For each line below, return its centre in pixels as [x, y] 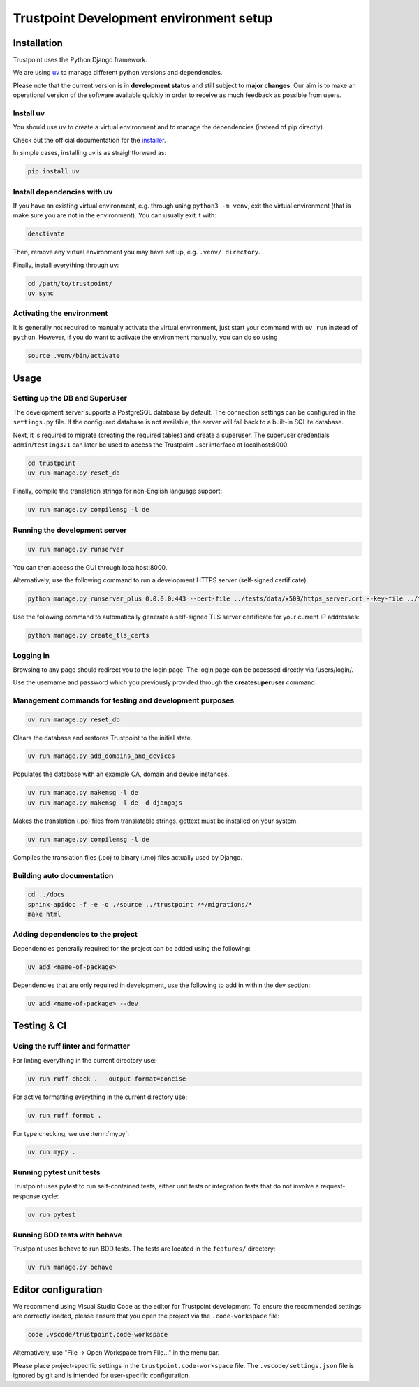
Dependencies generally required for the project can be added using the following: [132, 948]
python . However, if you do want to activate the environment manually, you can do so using [145, 337]
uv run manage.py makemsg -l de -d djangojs [105, 803]
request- [333, 1186]
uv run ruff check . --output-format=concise [107, 1079]
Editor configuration [58, 1289]
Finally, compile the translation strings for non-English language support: [118, 491]
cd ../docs [46, 894]
